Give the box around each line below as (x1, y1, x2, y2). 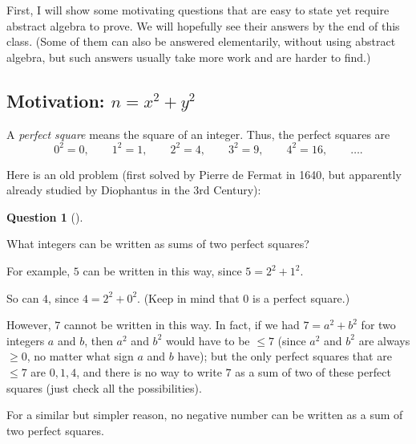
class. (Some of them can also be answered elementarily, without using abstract (6, 33, 396, 50)
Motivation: (6, 88, 105, 112)
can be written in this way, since (83, 263, 242, 279)
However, (6, 316, 51, 333)
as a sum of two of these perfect (235, 364, 391, 381)
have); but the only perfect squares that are (177, 348, 392, 365)
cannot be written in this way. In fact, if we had (63, 316, 300, 333)
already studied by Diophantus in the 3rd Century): (6, 181, 261, 198)
